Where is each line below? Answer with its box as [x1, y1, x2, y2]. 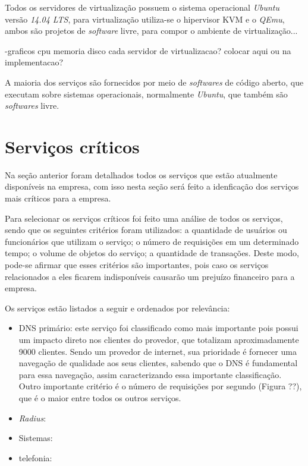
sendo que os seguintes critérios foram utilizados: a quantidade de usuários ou [5, 223, 287, 236]
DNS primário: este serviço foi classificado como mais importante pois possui [18, 322, 298, 334]
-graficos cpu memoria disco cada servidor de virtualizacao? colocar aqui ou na [5, 44, 291, 56]
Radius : [18, 411, 46, 424]
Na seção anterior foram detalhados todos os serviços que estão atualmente [5, 168, 278, 181]
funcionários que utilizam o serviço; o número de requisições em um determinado [5, 235, 299, 247]
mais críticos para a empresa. [5, 192, 111, 204]
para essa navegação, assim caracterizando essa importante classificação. [18, 368, 282, 380]
